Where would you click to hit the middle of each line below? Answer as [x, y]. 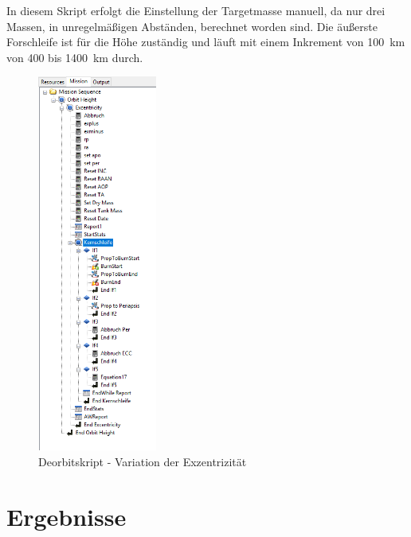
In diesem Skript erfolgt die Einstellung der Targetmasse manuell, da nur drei [196, 10]
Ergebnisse [67, 516]
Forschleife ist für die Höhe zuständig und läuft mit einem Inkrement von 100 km [206, 42]
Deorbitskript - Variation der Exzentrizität [143, 462]
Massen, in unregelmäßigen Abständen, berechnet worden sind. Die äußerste [192, 26]
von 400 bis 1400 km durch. [75, 57]
